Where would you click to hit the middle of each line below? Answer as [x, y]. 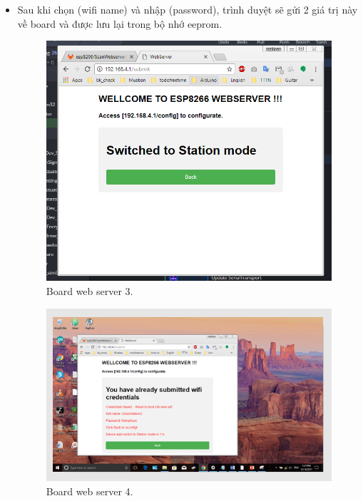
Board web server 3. [90, 290]
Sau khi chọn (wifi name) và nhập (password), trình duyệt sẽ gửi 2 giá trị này [188, 9]
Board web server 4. [90, 491]
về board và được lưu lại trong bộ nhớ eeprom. [120, 23]
